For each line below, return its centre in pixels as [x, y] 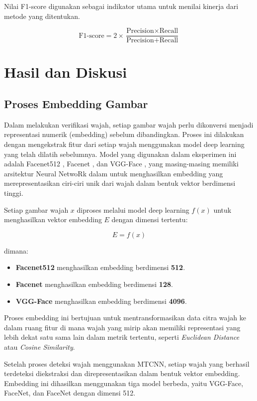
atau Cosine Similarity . [40, 346]
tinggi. [14, 193]
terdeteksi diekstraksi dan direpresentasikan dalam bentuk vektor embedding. [122, 373]
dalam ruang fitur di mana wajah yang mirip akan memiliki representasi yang [122, 327]
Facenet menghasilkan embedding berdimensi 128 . [94, 284]
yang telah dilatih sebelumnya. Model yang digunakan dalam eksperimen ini [120, 154]
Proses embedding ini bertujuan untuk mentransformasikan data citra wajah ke [125, 318]
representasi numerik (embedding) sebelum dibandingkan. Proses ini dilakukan [124, 134]
